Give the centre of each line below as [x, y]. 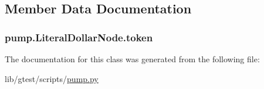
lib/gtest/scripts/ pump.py [52, 78]
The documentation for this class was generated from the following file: [132, 59]
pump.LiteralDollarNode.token [79, 37]
